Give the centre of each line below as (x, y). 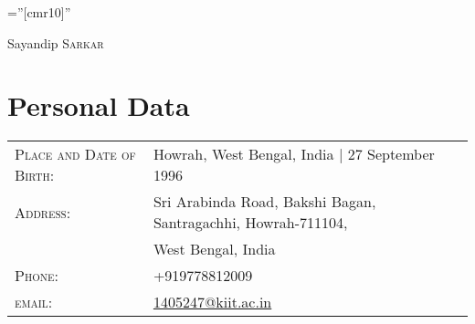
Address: (43, 212)
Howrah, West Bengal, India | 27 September (294, 154)
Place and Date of (75, 154)
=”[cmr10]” (39, 12)
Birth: (35, 175)
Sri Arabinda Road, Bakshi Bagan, (264, 202)
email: (34, 302)
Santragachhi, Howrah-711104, (250, 223)
